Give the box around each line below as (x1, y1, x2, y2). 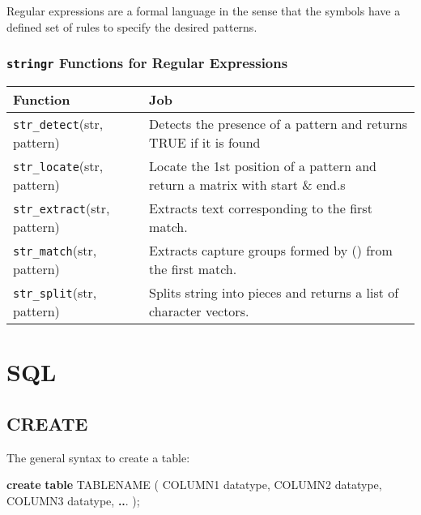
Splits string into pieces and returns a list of (149, 282, 399, 302)
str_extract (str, (13, 198, 110, 217)
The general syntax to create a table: (6, 448, 190, 466)
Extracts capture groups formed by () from (149, 240, 393, 260)
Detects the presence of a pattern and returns (149, 114, 407, 133)
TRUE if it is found (149, 132, 261, 152)
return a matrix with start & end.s (149, 174, 346, 194)
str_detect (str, (13, 114, 104, 133)
